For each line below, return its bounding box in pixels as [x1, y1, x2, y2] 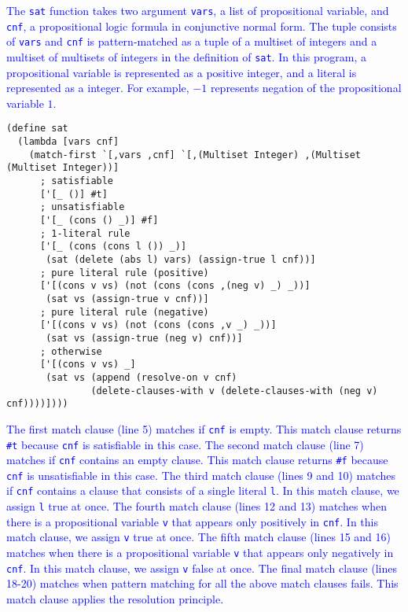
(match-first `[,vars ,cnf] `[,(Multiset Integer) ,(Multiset [28, 149, 362, 160]
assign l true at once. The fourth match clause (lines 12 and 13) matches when [6, 498, 387, 514]
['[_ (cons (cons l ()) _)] [39, 241, 187, 253]
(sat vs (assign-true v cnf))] [46, 293, 209, 304]
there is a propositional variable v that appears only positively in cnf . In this [6, 513, 378, 529]
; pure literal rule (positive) [39, 267, 209, 278]
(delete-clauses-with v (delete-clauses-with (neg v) [90, 385, 378, 396]
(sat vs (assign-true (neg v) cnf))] [46, 332, 243, 344]
